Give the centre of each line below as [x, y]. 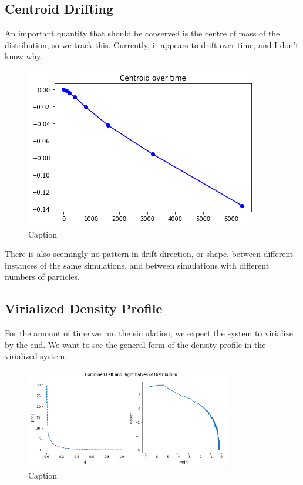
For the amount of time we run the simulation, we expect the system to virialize [149, 333]
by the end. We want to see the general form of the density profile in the [135, 344]
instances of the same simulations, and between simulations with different [137, 265]
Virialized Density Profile [84, 308]
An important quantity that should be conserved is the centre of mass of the [142, 33]
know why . [24, 56]
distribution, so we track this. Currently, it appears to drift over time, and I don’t [152, 44]
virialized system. [36, 356]
